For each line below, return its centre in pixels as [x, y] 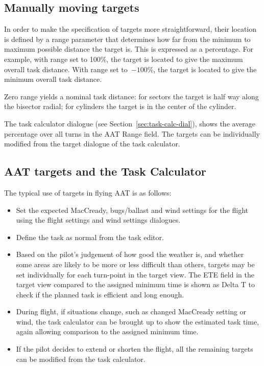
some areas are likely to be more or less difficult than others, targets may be [135, 264]
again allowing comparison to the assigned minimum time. [107, 331]
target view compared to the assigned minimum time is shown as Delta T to [136, 284]
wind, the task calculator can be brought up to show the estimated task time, [137, 321]
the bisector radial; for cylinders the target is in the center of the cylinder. [120, 106]
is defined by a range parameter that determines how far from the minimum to [127, 39]
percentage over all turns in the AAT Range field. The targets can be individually [132, 133]
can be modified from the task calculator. [81, 359]
